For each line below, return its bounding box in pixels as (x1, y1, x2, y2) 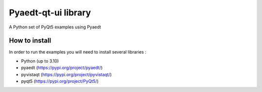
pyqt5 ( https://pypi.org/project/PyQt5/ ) (21, 79, 99, 84)
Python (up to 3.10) (21, 58, 59, 64)
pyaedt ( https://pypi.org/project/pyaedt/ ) (21, 65, 103, 71)
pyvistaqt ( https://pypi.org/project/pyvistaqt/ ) (21, 71, 112, 77)
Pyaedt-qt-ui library (9, 7, 91, 18)
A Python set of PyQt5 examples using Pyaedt (9, 24, 101, 30)
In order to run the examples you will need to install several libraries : (9, 49, 147, 55)
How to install (9, 37, 51, 45)
